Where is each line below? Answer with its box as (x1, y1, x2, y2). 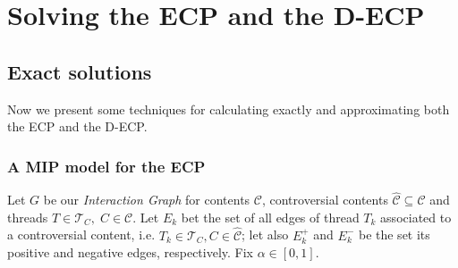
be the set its (358, 225, 430, 244)
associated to (380, 207, 452, 226)
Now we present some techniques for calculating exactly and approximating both (7, 99, 450, 118)
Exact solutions (7, 57, 152, 85)
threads (7, 207, 48, 226)
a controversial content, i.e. (7, 225, 156, 244)
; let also (242, 225, 289, 244)
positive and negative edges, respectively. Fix (7, 243, 254, 262)
